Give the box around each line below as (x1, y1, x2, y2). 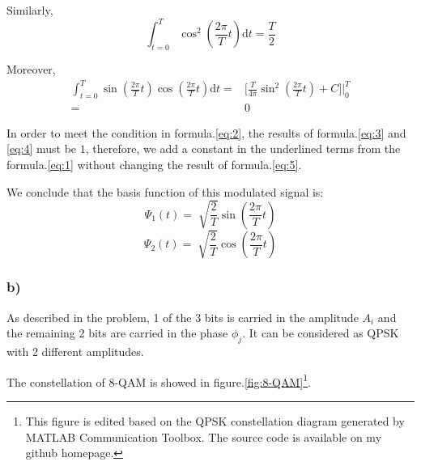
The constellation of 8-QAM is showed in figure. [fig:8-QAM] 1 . (6, 371, 311, 390)
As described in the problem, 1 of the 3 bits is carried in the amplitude (6, 308, 359, 325)
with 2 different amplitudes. (6, 343, 144, 360)
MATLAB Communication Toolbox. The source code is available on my (25, 428, 382, 445)
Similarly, (6, 2, 53, 18)
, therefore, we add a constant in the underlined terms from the (85, 140, 401, 157)
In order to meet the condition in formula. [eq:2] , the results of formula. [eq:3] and (6, 124, 406, 141)
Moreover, (6, 60, 56, 77)
